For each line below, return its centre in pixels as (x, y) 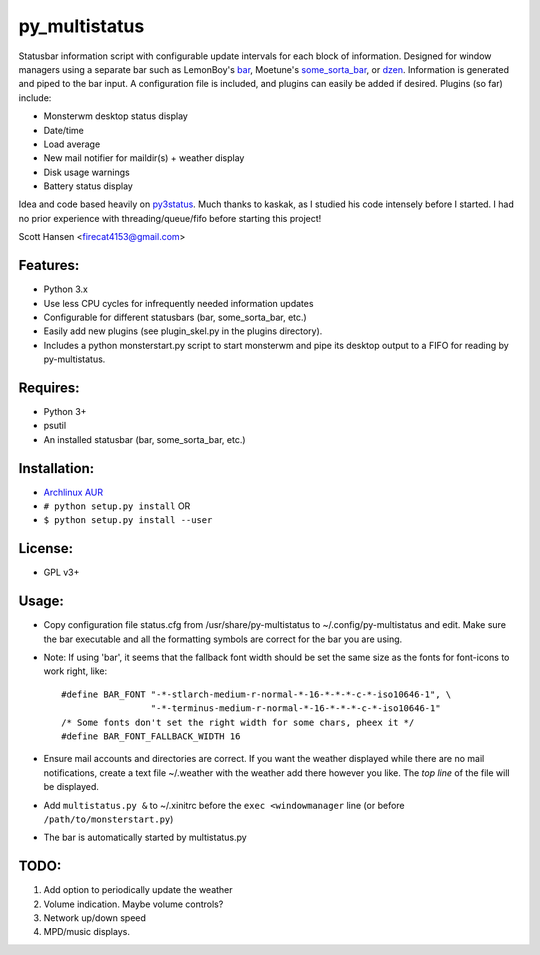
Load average (72, 144)
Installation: (56, 468)
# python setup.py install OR (117, 506)
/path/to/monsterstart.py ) (108, 819)
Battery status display (88, 186)
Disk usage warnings (86, 172)
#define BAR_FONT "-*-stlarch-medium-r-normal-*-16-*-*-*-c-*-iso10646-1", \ (256, 694)
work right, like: (75, 671)
